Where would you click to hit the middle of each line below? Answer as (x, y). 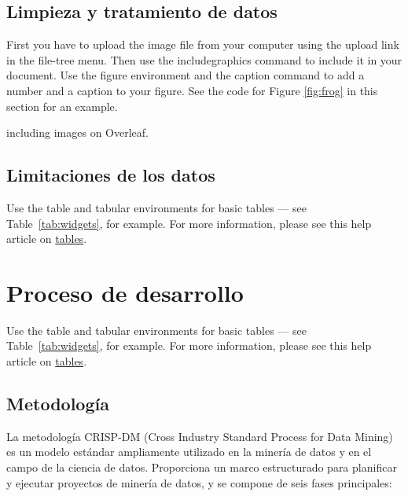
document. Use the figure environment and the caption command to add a (186, 75)
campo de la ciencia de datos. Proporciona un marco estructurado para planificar (202, 467)
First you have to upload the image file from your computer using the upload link (203, 44)
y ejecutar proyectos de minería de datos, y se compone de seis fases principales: (199, 482)
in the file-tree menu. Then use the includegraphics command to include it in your (204, 59)
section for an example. (62, 106)
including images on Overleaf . (77, 132)
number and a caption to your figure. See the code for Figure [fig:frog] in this (192, 90)
